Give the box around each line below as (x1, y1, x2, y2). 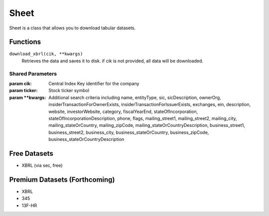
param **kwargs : (9, 95, 46, 101)
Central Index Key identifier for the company (48, 80, 139, 87)
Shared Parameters (9, 70, 57, 77)
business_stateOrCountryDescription (48, 136, 125, 142)
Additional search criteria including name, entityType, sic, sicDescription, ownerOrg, (48, 95, 221, 101)
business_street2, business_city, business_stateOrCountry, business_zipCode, (48, 129, 209, 135)
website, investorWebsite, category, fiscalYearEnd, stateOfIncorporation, (48, 108, 198, 114)
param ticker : (9, 88, 38, 94)
